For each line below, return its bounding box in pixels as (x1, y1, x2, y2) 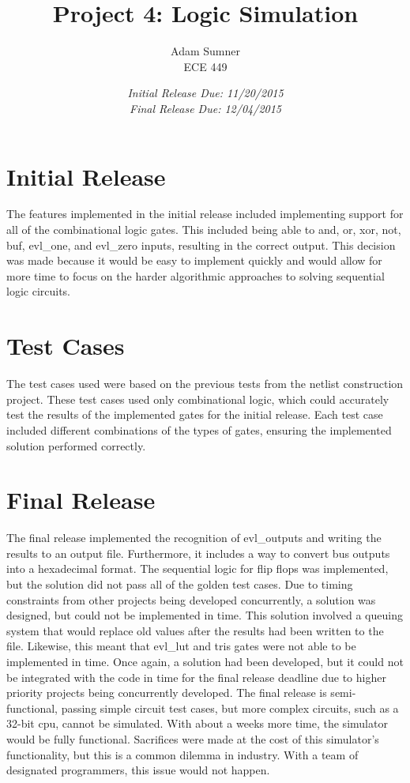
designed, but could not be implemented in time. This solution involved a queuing (6, 607, 403, 623)
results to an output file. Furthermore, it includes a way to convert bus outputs (6, 544, 390, 561)
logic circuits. (6, 283, 71, 299)
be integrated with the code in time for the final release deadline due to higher (6, 668, 386, 685)
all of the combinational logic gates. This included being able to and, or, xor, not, (6, 221, 401, 238)
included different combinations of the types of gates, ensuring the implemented (6, 421, 392, 438)
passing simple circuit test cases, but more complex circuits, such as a (61, 699, 399, 716)
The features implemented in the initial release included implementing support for (6, 205, 404, 222)
